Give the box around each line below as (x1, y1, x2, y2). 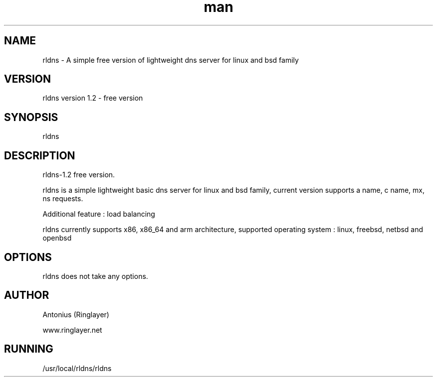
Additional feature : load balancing (42, 210, 155, 219)
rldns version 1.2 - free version (42, 94, 143, 103)
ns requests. (42, 194, 83, 203)
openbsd (42, 234, 72, 243)
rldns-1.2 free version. (42, 170, 115, 179)
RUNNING (4, 343, 53, 356)
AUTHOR (4, 289, 49, 302)
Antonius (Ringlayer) (42, 310, 109, 319)
